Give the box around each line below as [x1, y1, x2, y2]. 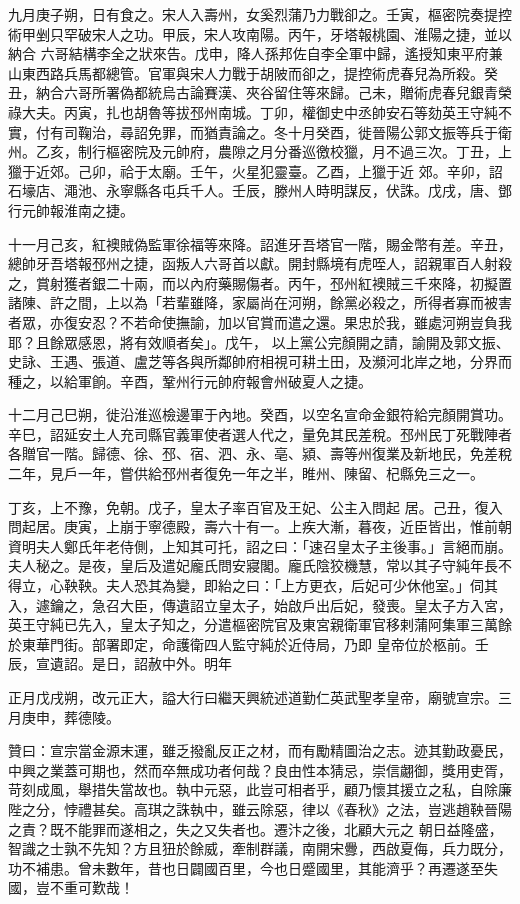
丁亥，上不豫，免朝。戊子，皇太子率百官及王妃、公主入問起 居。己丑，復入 [8, 496, 503, 517]
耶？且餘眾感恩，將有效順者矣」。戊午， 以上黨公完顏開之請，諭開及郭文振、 [8, 331, 510, 352]
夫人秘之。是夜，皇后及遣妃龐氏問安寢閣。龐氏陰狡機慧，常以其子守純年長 [8, 555, 498, 576]
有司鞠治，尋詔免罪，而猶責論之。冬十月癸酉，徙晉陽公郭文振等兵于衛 [49, 121, 512, 142]
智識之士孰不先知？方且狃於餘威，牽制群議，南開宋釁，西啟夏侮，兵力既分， [8, 838, 512, 859]
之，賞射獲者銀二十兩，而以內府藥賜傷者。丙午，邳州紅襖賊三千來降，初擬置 [8, 272, 512, 293]
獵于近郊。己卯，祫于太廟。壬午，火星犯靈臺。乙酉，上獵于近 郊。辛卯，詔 [8, 160, 503, 181]
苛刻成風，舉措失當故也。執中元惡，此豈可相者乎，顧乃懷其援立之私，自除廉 [8, 779, 512, 800]
